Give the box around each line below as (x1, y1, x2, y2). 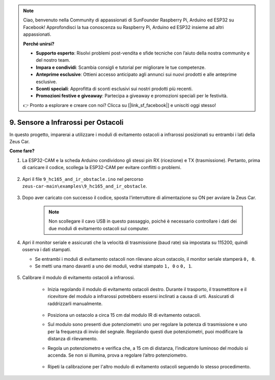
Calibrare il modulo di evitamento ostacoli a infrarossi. (22, 275, 135, 281)
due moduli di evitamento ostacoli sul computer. (48, 225, 150, 231)
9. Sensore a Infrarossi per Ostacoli (9, 118, 124, 127)
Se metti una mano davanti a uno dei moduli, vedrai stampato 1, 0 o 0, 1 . (35, 263, 193, 269)
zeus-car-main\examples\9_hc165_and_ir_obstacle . (22, 183, 147, 189)
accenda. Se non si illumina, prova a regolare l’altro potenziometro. (47, 352, 188, 358)
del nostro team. (36, 57, 70, 63)
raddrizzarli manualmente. (47, 301, 103, 307)
